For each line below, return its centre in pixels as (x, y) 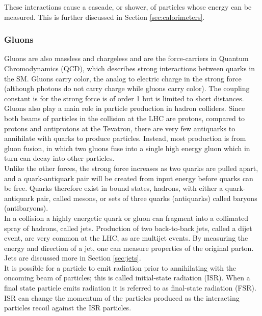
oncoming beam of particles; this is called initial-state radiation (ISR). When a (127, 278)
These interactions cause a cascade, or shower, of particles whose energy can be (128, 7)
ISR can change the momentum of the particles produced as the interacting (122, 297)
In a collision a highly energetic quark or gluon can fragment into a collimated (126, 218)
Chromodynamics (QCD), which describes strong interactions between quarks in (130, 68)
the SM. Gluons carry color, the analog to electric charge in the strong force (123, 78)
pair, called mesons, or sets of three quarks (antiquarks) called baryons (147, 198)
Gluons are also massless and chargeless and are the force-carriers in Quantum (126, 58)
